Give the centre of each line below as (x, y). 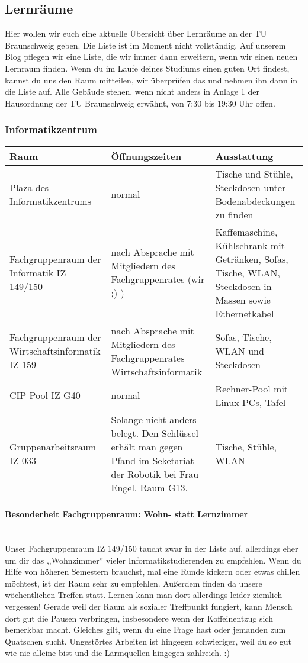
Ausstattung (244, 156)
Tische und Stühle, (254, 173)
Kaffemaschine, (246, 231)
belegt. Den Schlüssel (155, 433)
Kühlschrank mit (250, 245)
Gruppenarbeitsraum (53, 446)
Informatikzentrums (50, 201)
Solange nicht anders (154, 419)
